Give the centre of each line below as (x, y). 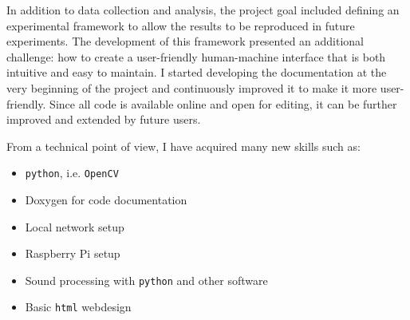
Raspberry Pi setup (73, 253)
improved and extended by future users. (104, 119)
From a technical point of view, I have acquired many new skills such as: (183, 146)
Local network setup (75, 226)
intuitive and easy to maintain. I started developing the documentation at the (197, 72)
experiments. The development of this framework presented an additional (185, 41)
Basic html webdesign (78, 307)
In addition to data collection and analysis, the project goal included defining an (203, 10)
